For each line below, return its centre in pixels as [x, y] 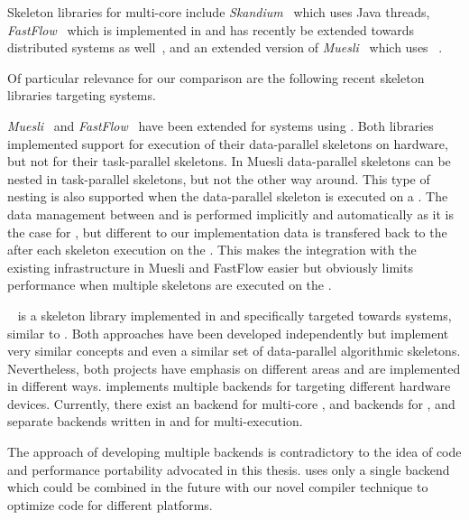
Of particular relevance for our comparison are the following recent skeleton [216, 77]
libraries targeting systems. [82, 95]
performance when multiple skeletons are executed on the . [170, 285]
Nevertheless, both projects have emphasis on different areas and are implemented [234, 368]
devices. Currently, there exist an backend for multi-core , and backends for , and [231, 403]
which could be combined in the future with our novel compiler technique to [218, 487]
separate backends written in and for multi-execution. [155, 421]
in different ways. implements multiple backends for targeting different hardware [229, 386]
